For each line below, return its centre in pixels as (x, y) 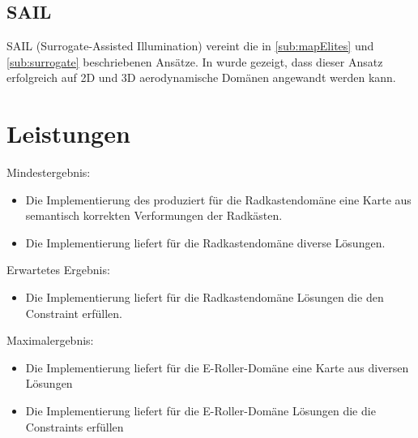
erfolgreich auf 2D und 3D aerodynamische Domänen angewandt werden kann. (201, 77)
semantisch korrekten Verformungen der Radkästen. (154, 215)
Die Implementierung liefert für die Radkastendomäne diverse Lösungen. (205, 242)
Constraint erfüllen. (74, 313)
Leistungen (68, 133)
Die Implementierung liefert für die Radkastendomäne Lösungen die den (205, 297)
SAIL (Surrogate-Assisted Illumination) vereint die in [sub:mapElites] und (190, 46)
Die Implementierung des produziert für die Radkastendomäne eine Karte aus (218, 199)
